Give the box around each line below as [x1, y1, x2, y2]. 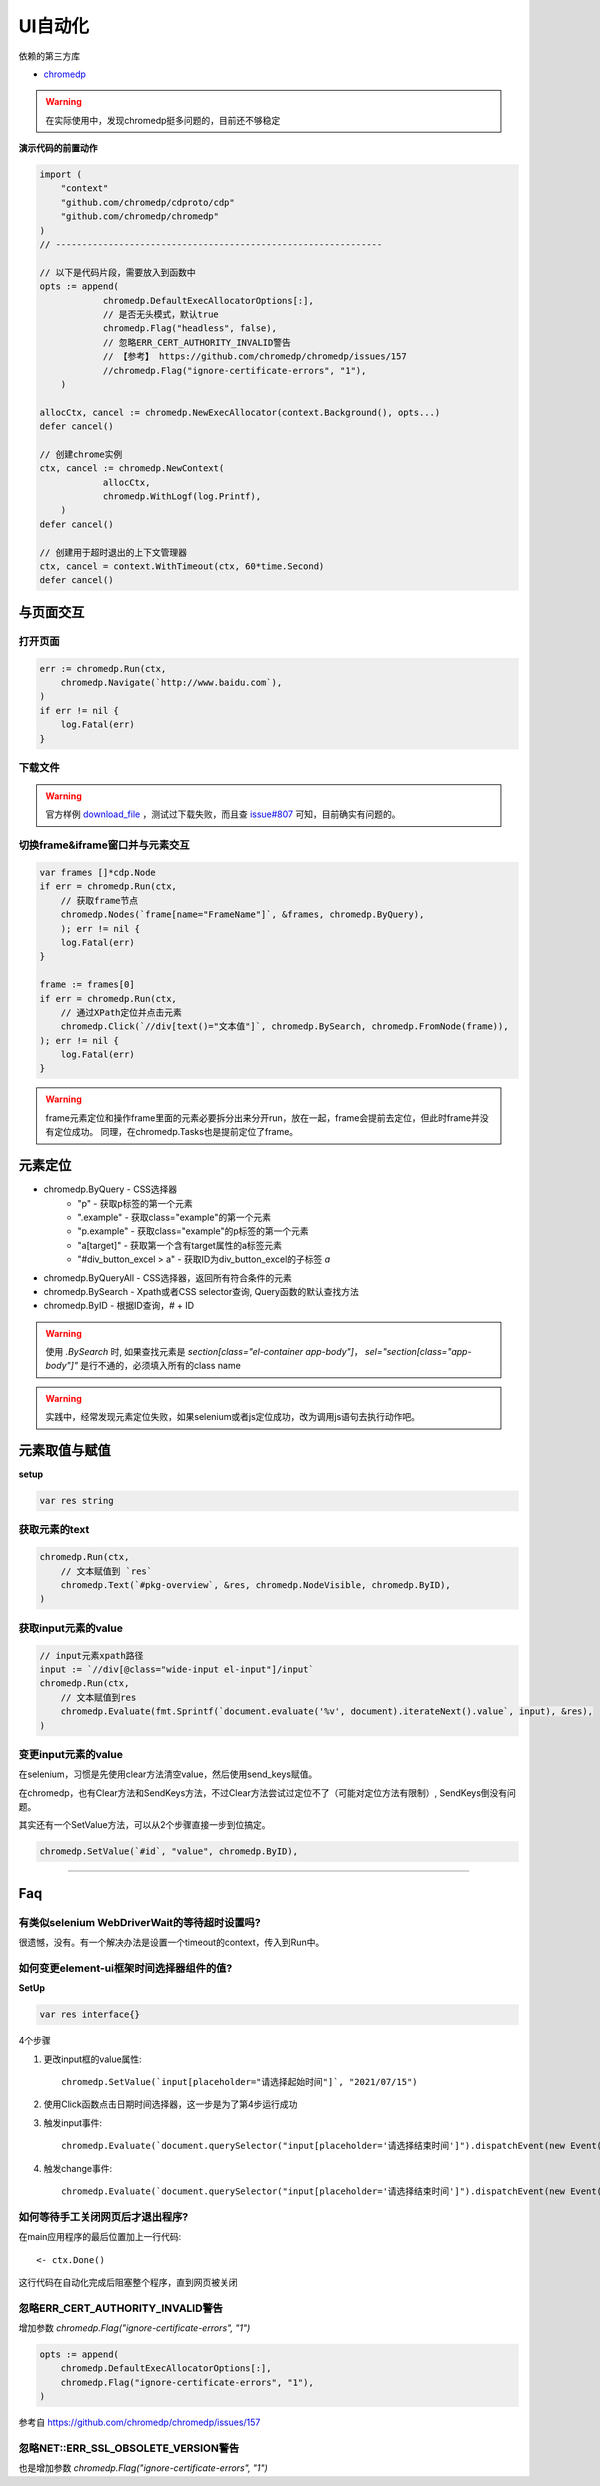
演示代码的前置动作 [18, 142, 98, 154]
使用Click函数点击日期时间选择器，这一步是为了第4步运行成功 [43, 2098, 298, 2110]
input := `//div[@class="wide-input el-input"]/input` [39, 1663, 314, 1675]
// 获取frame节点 [60, 895, 139, 906]
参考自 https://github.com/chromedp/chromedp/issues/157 [18, 2416, 261, 2429]
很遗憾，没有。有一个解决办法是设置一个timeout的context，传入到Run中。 [18, 1936, 325, 1949]
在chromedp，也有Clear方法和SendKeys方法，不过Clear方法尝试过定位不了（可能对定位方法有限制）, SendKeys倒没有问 [18, 1786, 517, 1799]
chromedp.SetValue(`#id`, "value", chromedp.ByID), [39, 1846, 299, 1857]
